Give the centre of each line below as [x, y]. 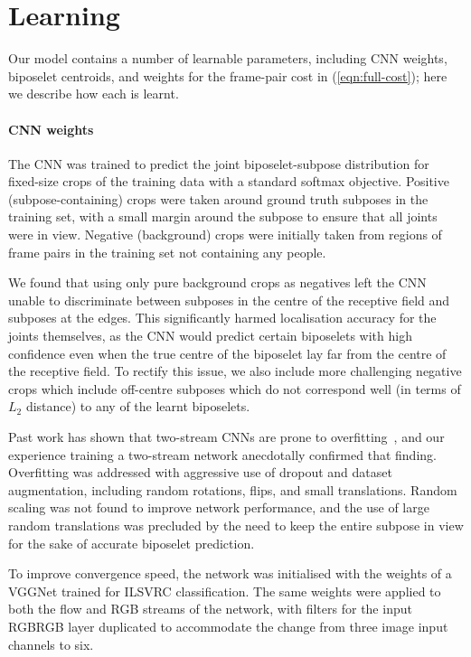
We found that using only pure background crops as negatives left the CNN [217, 282]
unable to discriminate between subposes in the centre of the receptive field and [229, 300]
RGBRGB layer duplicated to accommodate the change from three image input [228, 626]
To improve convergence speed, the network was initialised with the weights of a [230, 573]
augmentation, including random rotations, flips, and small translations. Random [233, 489]
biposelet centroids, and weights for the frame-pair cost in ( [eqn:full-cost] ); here [228, 75]
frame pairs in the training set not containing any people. [167, 252]
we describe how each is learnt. [94, 94]
